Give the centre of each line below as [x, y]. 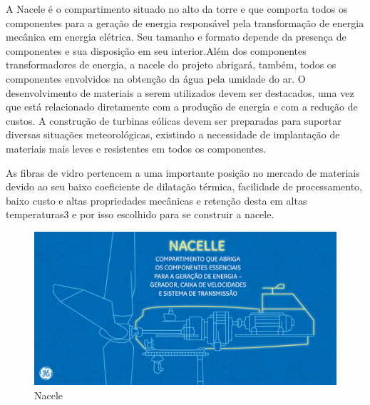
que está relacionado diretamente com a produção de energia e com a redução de [182, 107]
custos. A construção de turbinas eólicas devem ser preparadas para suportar [174, 120]
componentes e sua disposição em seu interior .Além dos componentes [156, 50]
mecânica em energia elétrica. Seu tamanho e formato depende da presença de [176, 37]
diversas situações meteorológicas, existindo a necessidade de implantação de [173, 134]
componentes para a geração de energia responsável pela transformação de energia [185, 22]
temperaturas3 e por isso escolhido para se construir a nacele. [140, 214]
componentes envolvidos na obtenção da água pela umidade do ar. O [156, 78]
